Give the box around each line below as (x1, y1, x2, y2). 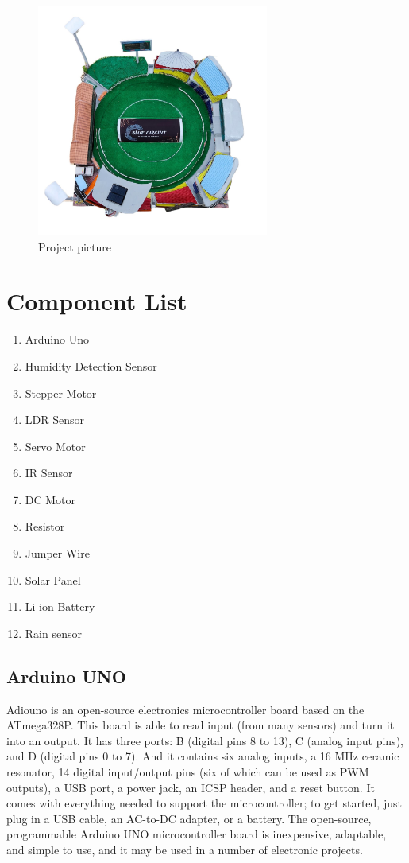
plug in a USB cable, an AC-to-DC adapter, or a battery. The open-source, (6, 810, 372, 826)
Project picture (38, 238, 112, 255)
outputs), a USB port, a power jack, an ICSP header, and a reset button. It (6, 779, 375, 795)
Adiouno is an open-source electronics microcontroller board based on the (6, 701, 365, 717)
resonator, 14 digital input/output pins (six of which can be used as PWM (6, 764, 369, 780)
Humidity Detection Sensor (25, 357, 157, 374)
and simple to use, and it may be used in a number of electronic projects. (6, 841, 363, 857)
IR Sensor (25, 465, 73, 481)
